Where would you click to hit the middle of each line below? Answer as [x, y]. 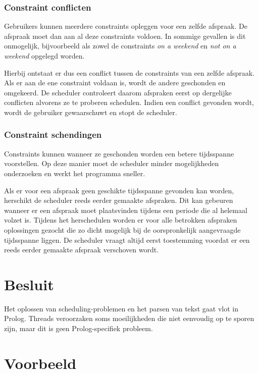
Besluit [29, 284]
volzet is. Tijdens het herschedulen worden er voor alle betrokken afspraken [121, 220]
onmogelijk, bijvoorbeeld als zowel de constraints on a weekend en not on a [120, 46]
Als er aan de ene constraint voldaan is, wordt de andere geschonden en [115, 83]
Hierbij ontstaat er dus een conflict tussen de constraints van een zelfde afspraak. [130, 72]
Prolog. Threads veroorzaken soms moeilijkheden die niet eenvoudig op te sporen [129, 318]
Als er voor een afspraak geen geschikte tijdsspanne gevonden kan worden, [119, 190]
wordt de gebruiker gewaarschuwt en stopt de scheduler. [91, 112]
